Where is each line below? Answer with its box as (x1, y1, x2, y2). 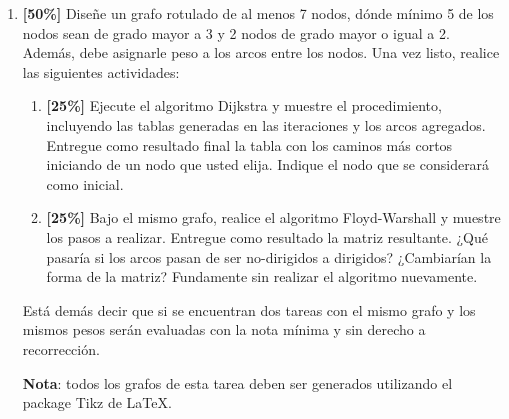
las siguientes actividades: (22, 61, 180, 82)
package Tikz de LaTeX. (22, 392, 172, 413)
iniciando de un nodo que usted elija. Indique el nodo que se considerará (46, 154, 490, 175)
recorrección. (22, 338, 100, 359)
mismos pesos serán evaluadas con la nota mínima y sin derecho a (22, 319, 426, 340)
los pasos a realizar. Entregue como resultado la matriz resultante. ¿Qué (46, 226, 488, 247)
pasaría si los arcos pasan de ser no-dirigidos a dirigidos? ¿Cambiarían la (46, 246, 492, 267)
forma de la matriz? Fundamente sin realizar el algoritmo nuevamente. (46, 266, 478, 287)
